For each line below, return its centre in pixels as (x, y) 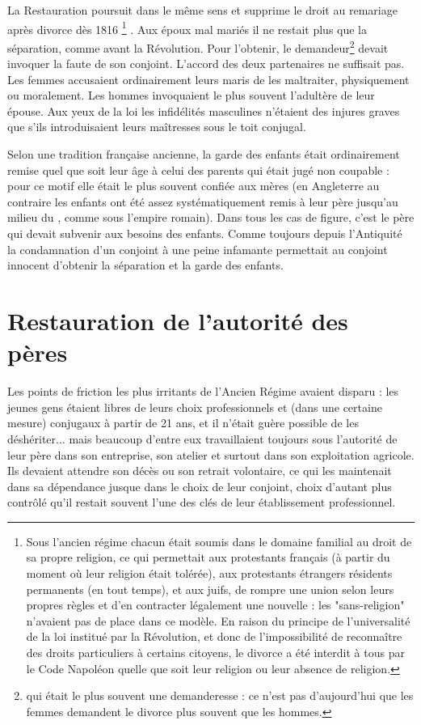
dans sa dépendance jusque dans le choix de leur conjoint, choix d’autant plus (200, 486)
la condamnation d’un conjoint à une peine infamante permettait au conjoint (198, 249)
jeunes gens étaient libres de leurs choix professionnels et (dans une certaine (195, 407)
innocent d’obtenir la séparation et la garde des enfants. (145, 265)
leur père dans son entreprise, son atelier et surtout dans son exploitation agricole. (211, 454)
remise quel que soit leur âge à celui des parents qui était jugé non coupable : (198, 170)
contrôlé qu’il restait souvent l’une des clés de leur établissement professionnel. (202, 502)
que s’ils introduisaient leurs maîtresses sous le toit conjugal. (157, 127)
